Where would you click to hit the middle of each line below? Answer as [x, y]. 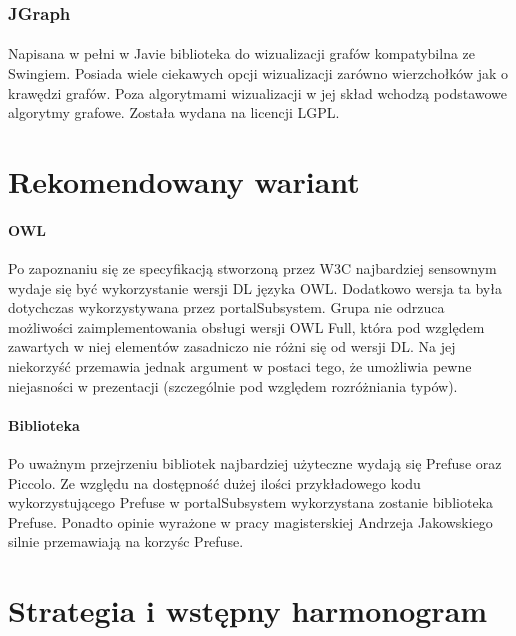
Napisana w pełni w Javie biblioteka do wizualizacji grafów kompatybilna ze [242, 53]
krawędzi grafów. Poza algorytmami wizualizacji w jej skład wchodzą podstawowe [258, 92]
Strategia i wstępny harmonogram [248, 610]
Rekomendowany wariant [184, 181]
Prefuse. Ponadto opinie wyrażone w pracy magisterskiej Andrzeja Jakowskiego [250, 521]
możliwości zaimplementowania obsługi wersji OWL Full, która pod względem [246, 326]
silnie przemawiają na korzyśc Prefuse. [126, 541]
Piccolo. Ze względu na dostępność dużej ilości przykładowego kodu [214, 482]
